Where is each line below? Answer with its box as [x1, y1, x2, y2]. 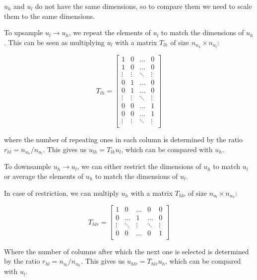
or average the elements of [4, 171, 83, 181]
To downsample [4, 161, 51, 171]
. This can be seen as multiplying [4, 37, 105, 47]
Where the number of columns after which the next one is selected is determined [4, 246, 249, 256]
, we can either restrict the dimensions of [77, 161, 201, 171]
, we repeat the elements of [68, 27, 151, 38]
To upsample [4, 27, 43, 38]
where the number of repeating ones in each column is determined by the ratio [4, 134, 243, 144]
